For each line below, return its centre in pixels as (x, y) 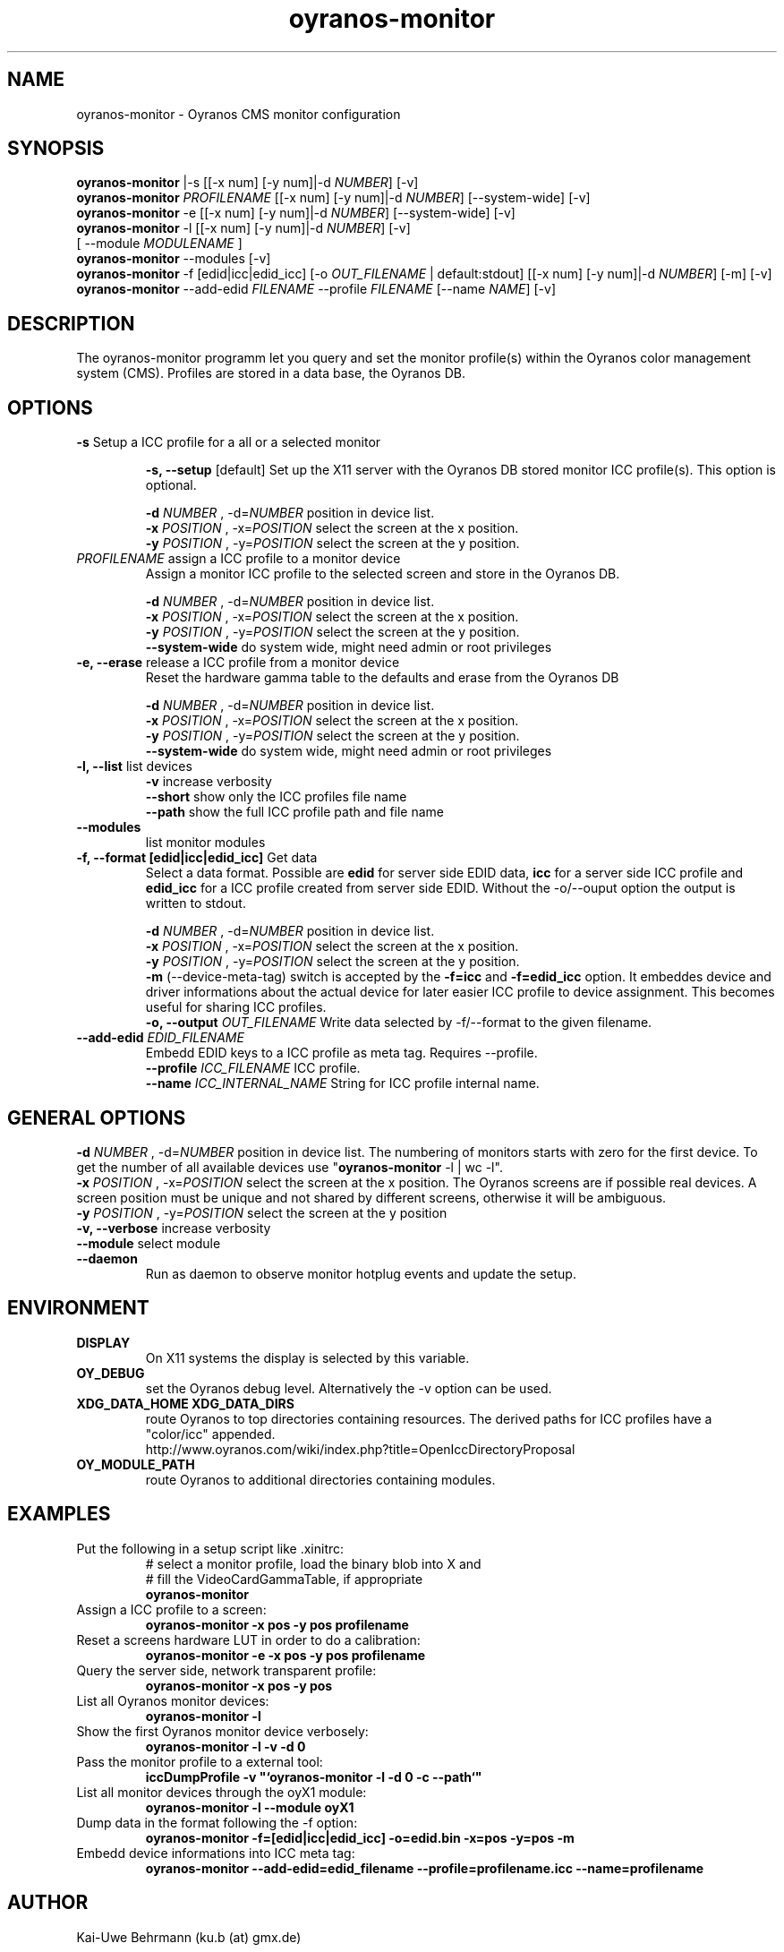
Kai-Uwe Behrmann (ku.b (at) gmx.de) (189, 1937)
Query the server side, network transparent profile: (226, 1670)
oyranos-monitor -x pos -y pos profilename (277, 1624)
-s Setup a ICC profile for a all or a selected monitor (229, 442)
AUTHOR (48, 1903)
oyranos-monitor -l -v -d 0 (226, 1746)
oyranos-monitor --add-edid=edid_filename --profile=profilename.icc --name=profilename (425, 1868)
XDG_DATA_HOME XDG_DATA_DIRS (185, 1403)
